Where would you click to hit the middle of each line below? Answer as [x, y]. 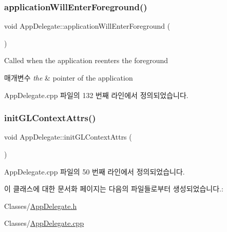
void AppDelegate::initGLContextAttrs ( [68, 137]
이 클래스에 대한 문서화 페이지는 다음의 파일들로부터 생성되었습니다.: [114, 189]
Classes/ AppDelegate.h [41, 206]
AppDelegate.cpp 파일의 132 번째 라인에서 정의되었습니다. [96, 95]
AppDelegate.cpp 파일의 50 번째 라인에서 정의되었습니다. [94, 171]
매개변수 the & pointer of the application [69, 78]
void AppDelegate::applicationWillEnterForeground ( [87, 26]
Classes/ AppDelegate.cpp [44, 223]
